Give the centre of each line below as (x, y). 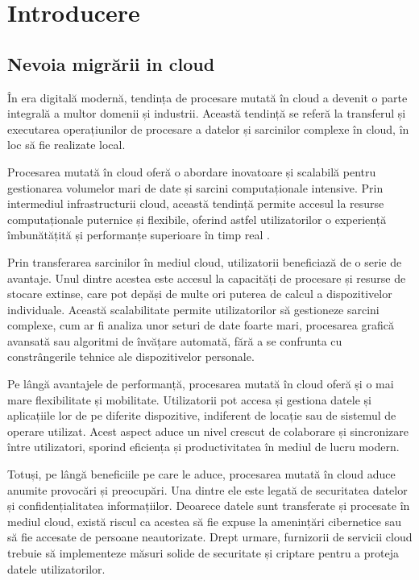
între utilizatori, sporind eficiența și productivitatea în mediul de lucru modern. (203, 447)
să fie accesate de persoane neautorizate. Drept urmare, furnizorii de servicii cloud (210, 537)
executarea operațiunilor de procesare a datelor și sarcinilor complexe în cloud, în (208, 128)
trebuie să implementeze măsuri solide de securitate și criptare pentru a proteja (203, 553)
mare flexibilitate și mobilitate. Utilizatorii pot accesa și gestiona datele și (189, 399)
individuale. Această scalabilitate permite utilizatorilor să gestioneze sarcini (193, 309)
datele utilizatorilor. (56, 568)
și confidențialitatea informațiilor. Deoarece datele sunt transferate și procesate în (209, 505)
